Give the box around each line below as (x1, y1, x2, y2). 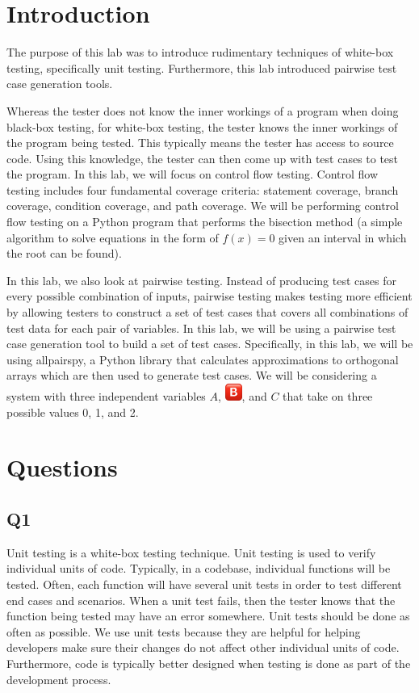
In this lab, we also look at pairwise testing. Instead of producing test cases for (6, 271, 396, 288)
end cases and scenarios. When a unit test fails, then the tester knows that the (6, 591, 396, 608)
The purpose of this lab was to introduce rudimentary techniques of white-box (6, 44, 394, 61)
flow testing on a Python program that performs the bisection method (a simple (6, 213, 403, 230)
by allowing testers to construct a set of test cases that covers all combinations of (6, 304, 409, 321)
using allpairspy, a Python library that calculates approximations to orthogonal (6, 351, 399, 367)
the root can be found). (6, 245, 122, 262)
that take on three (283, 388, 373, 404)
